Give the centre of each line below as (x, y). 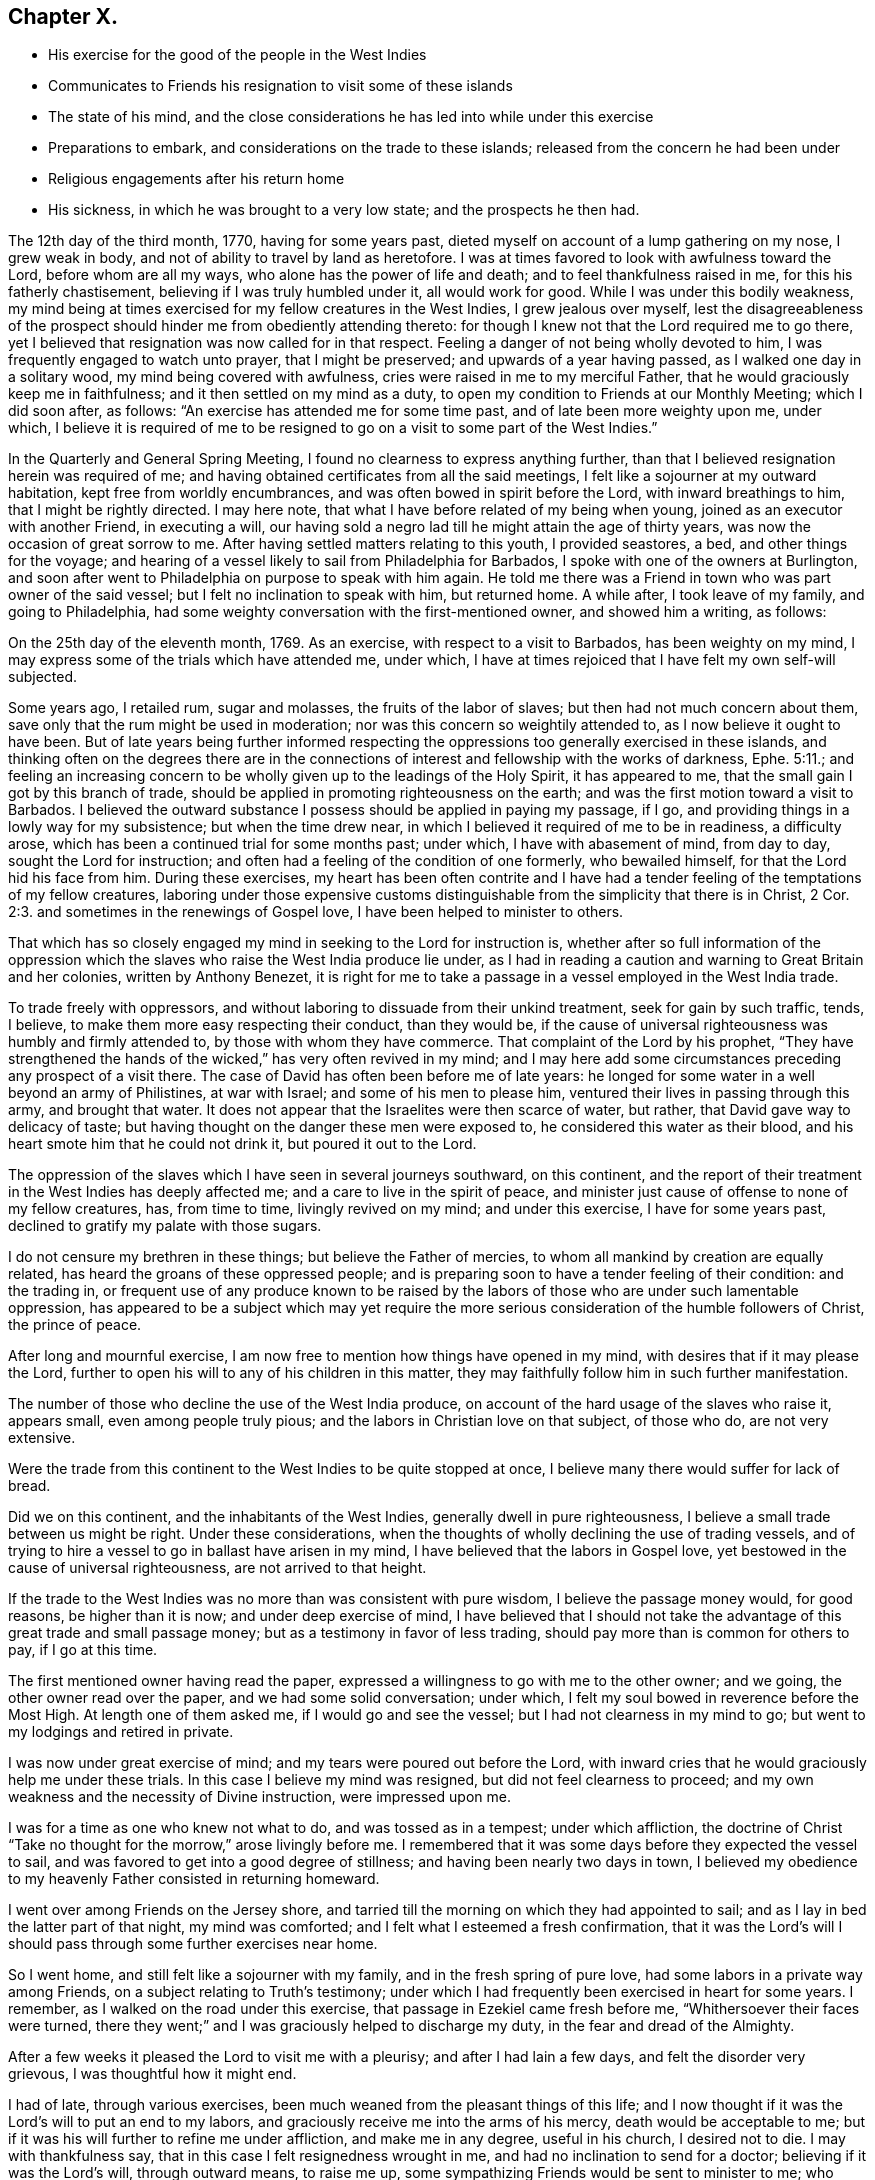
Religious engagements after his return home (196, 179)
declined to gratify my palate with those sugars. (165, 1226)
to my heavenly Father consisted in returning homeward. (194, 1879)
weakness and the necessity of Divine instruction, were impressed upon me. (259, 1797)
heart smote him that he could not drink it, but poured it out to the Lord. (242, 1144)
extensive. (42, 1438)
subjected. (43, 677)
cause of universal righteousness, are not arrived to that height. (217, 1568)
